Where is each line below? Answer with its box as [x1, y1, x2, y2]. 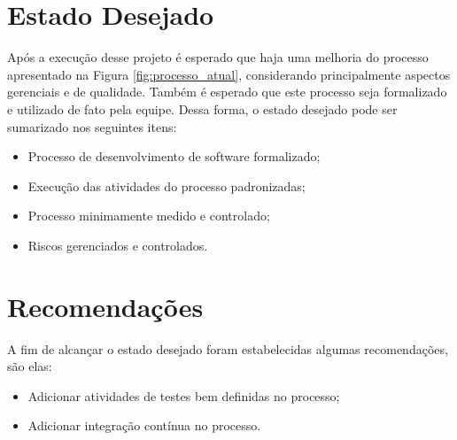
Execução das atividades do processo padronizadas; [27, 176, 306, 195]
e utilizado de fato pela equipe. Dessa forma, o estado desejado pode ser [7, 99, 398, 118]
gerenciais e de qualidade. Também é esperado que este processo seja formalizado [7, 82, 447, 101]
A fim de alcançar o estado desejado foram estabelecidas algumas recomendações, [7, 339, 448, 358]
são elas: [7, 357, 52, 375]
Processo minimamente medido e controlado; [27, 206, 270, 225]
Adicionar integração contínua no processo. [27, 416, 261, 435]
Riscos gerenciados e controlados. [27, 235, 208, 254]
